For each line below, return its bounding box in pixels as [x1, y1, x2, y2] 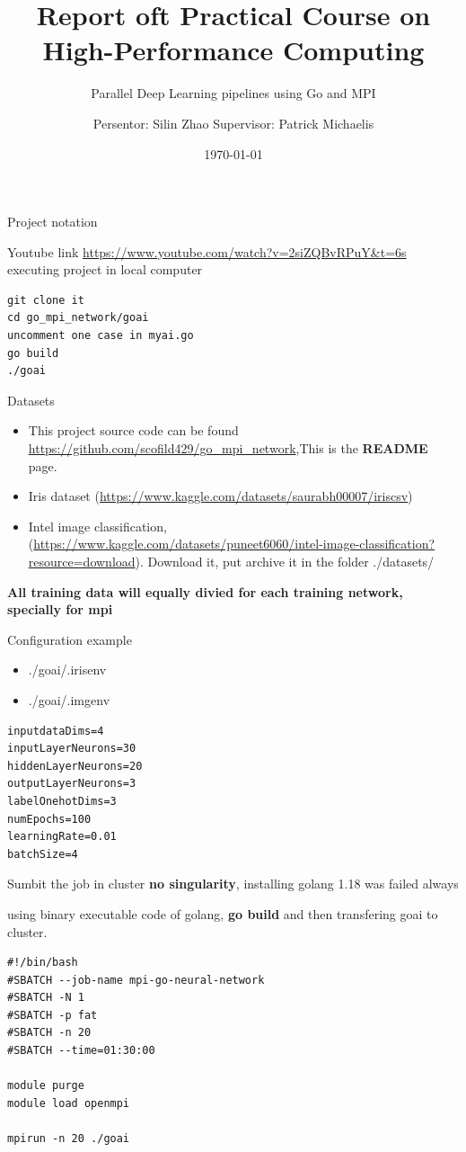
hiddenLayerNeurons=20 [7, 759, 143, 772]
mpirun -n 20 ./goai [7, 1132, 130, 1146]
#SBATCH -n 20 [7, 1026, 92, 1040]
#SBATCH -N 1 [7, 991, 84, 1005]
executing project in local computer [7, 260, 203, 279]
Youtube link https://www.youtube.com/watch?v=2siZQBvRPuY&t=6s [7, 242, 407, 261]
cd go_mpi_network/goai [7, 311, 149, 325]
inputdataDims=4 [7, 724, 104, 737]
